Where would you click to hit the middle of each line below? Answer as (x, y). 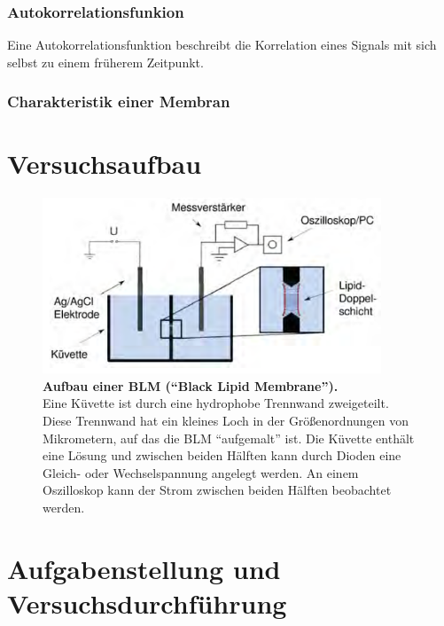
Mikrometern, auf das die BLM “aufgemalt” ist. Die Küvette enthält (229, 438)
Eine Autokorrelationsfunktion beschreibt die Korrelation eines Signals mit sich (222, 45)
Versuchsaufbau (105, 164)
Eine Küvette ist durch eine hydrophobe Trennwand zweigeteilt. (216, 403)
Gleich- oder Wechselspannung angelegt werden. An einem (201, 472)
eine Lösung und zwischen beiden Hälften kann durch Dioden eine (222, 455)
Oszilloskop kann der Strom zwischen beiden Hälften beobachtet (217, 490)
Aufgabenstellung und (144, 568)
